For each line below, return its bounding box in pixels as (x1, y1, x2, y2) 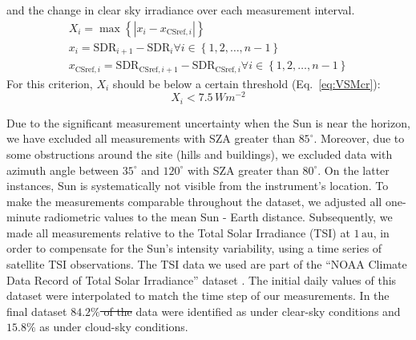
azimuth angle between (6, 161, 119, 178)
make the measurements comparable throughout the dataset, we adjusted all (6, 192, 382, 209)
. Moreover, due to (313, 130, 405, 147)
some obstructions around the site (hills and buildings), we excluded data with (6, 145, 393, 162)
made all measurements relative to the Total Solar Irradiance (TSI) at (6, 224, 350, 241)
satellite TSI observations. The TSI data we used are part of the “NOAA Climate (6, 256, 407, 273)
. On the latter (317, 161, 390, 178)
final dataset (6, 302, 67, 319)
